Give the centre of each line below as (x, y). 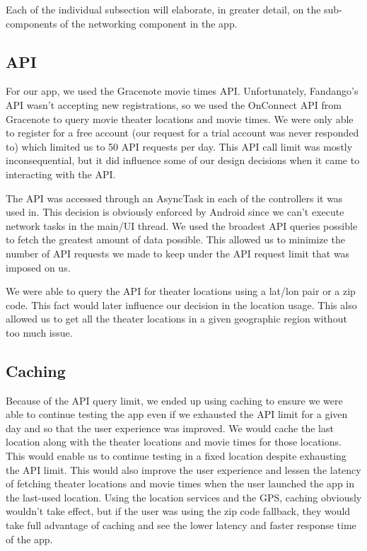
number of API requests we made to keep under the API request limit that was (178, 253)
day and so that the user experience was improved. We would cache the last (170, 428)
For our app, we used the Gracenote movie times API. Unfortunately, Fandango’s (182, 91)
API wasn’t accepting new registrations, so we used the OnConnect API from (174, 104)
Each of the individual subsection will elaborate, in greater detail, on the (163, 9)
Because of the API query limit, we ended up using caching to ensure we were (174, 400)
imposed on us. (38, 267)
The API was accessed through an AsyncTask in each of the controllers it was (174, 198)
